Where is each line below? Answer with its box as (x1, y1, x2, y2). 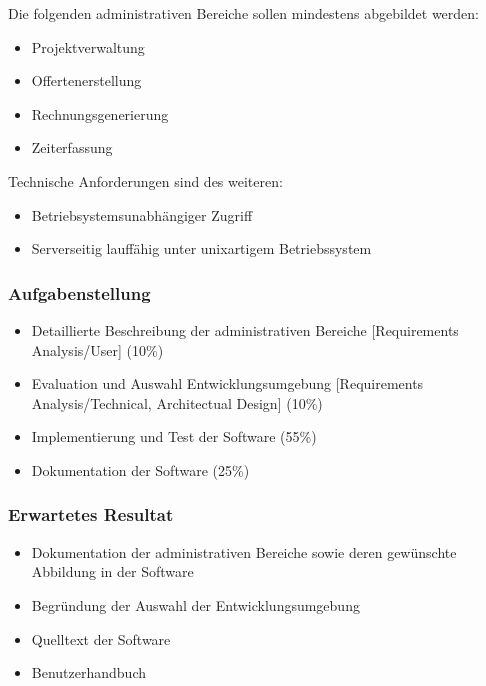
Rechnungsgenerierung (31, 103, 169, 124)
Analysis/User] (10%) (31, 339, 164, 360)
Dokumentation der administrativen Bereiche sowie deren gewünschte (31, 541, 457, 562)
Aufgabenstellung (8, 280, 151, 305)
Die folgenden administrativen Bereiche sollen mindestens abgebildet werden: (8, 3, 479, 23)
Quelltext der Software (31, 628, 171, 649)
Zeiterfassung (31, 137, 113, 158)
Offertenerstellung (31, 70, 142, 91)
